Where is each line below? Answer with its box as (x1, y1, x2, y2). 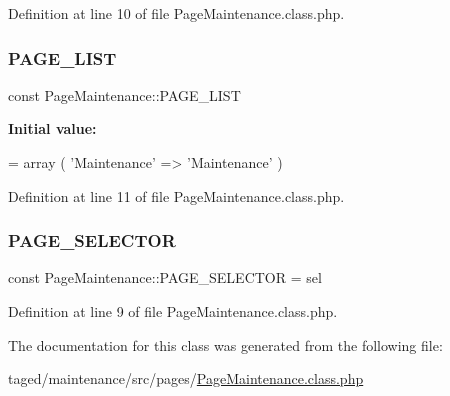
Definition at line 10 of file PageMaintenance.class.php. (8, 3, 345, 23)
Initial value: (8, 118, 97, 139)
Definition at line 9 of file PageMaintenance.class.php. (8, 301, 338, 321)
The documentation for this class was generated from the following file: (8, 334, 443, 355)
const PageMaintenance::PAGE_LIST (8, 84, 241, 105)
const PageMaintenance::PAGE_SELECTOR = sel (8, 267, 322, 288)
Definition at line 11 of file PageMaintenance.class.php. (8, 185, 345, 206)
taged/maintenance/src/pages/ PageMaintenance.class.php (8, 368, 364, 389)
